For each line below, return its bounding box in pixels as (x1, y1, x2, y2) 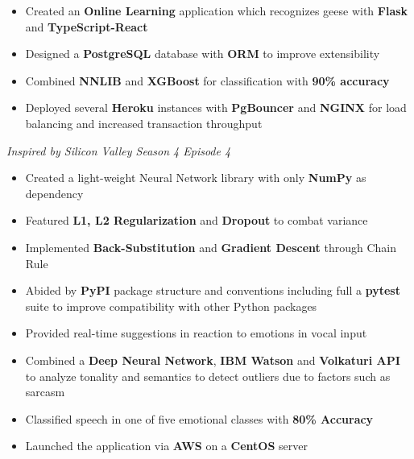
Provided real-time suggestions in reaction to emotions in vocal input (25, 325, 367, 341)
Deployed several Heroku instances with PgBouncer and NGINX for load (25, 99, 407, 116)
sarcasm (25, 383, 65, 400)
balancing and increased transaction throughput (25, 114, 263, 131)
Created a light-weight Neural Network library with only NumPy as (25, 169, 366, 186)
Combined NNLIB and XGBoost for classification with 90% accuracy (25, 72, 390, 89)
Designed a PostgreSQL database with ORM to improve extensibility (25, 45, 380, 62)
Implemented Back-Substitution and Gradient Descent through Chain (25, 238, 396, 255)
